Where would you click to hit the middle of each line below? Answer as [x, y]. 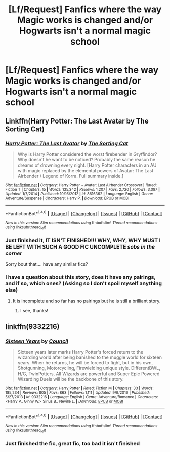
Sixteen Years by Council [37, 341]
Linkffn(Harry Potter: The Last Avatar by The [77, 121]
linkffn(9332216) [32, 327]
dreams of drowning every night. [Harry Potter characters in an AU [87, 165]
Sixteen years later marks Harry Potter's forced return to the [80, 352]
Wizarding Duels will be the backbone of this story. [71, 379]
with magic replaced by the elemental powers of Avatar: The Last [85, 170]
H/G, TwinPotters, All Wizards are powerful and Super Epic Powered [89, 374]
